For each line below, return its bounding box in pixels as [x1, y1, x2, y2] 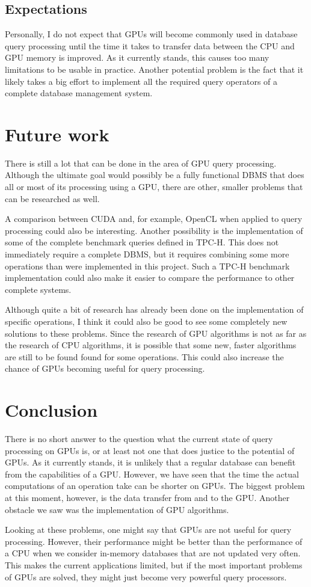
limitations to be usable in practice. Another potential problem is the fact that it [5, 63, 304, 75]
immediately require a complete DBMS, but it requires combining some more [5, 248, 289, 260]
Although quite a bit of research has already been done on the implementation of [5, 303, 304, 316]
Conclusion [5, 398, 98, 422]
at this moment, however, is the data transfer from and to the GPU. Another [5, 491, 290, 504]
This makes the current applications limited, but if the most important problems [5, 559, 303, 571]
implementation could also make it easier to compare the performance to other [5, 271, 295, 284]
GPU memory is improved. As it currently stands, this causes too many [5, 51, 269, 64]
